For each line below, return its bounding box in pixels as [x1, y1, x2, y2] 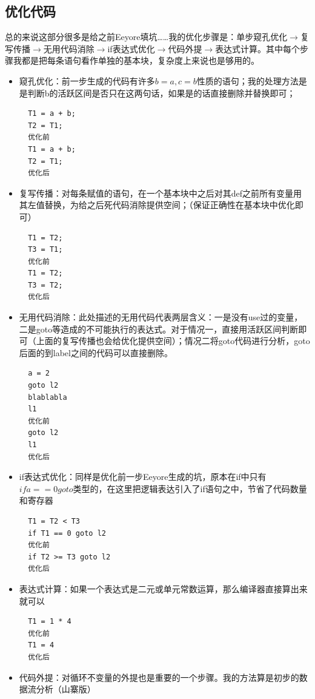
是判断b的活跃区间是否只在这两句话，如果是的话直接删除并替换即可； [19, 86, 296, 99]
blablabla [28, 393, 67, 402]
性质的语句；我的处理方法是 [196, 74, 307, 87]
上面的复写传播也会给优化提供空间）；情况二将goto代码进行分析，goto [36, 334, 310, 347]
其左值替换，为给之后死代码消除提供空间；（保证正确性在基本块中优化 [19, 198, 295, 211]
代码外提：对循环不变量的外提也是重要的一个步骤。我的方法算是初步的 [19, 670, 299, 683]
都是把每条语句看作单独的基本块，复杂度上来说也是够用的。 [21, 54, 259, 67]
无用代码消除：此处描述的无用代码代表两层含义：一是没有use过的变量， [19, 311, 303, 323]
